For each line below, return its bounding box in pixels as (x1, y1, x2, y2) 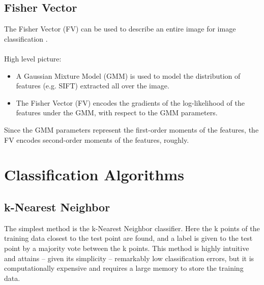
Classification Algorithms (4, 164, 184, 185)
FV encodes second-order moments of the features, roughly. (4, 134, 189, 145)
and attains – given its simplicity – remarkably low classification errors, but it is (4, 252, 254, 263)
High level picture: (4, 53, 62, 64)
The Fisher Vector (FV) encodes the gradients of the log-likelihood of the (16, 97, 245, 108)
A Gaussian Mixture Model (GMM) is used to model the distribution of (16, 70, 241, 81)
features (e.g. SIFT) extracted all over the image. (16, 80, 169, 91)
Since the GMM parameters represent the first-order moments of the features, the (4, 124, 259, 135)
